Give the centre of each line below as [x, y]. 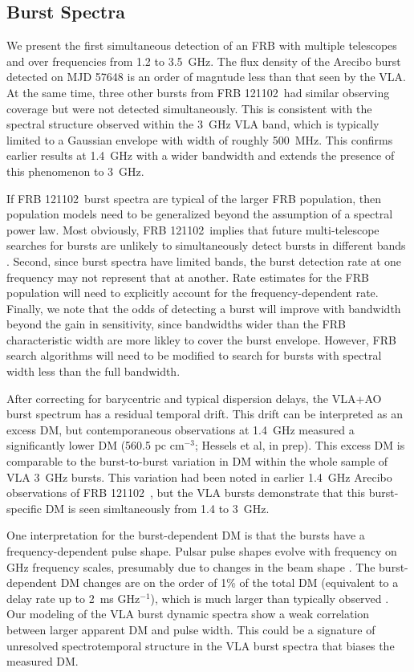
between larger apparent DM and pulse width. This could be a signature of [191, 629]
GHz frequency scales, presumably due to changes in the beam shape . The [191, 566]
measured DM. [43, 661]
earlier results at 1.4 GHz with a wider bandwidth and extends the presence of [201, 155]
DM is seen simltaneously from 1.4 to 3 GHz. [157, 508]
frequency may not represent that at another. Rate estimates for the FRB [188, 277]
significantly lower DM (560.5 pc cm [95, 445]
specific [24, 508]
